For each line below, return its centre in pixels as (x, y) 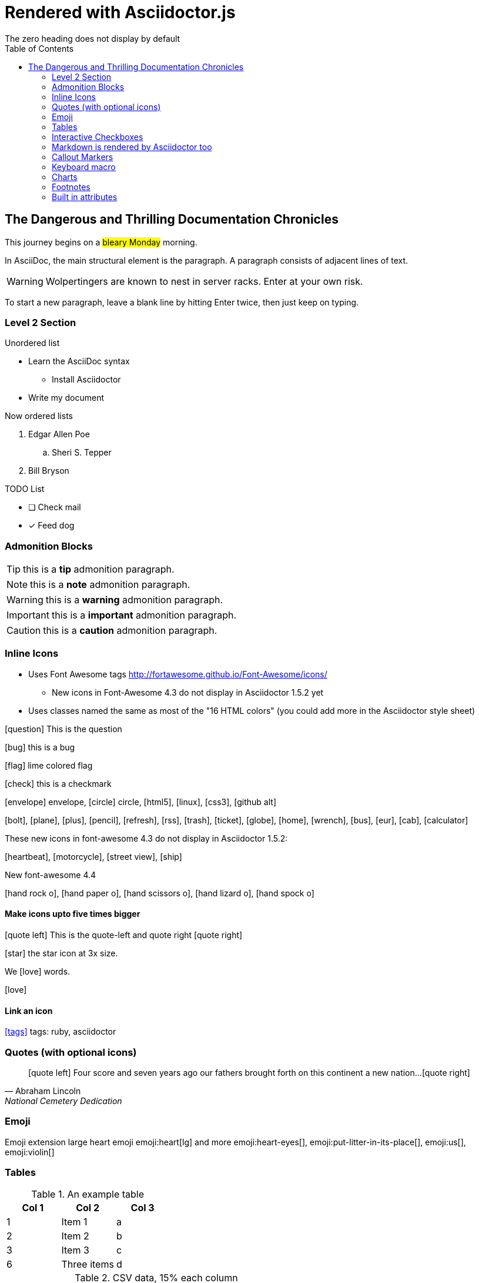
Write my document (66, 398)
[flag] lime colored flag (49, 765)
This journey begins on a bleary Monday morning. (101, 242)
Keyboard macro (84, 167)
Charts (65, 177)
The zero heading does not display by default (93, 38)
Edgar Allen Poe (59, 434)
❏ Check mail (55, 507)
